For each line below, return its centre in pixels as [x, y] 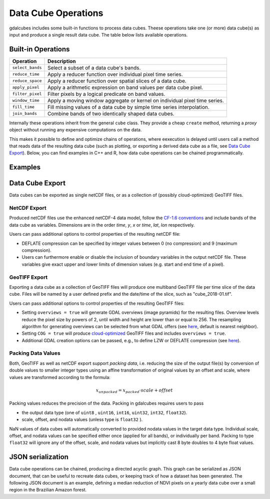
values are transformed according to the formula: [60, 377]
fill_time [23, 107]
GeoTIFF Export [28, 277]
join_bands [25, 114]
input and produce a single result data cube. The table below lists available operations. [98, 34]
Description [62, 61]
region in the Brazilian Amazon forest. [48, 490]
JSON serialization [39, 457]
